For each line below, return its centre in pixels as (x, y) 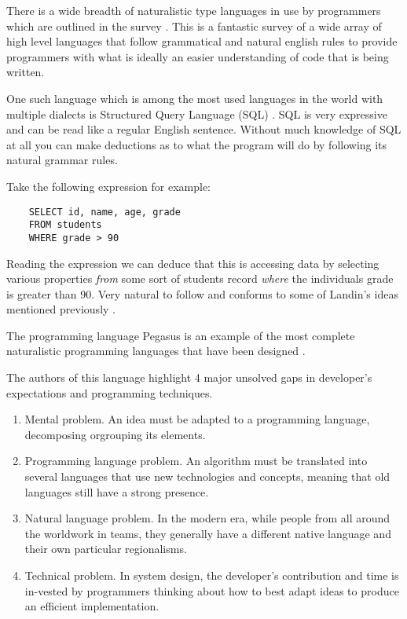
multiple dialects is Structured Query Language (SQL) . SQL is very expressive (197, 114)
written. (26, 72)
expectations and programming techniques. (110, 392)
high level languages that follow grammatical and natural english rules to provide (202, 41)
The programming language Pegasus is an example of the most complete (181, 335)
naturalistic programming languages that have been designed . (156, 351)
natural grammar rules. (62, 160)
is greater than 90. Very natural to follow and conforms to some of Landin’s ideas (202, 293)
